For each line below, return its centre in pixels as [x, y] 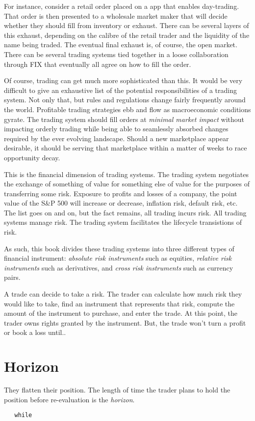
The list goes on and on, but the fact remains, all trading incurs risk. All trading [125, 212]
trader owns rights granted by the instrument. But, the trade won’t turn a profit [125, 322]
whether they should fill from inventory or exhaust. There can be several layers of [127, 25]
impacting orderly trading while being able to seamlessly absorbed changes [116, 129]
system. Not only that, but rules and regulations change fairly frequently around [125, 100]
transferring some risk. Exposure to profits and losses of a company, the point [121, 193]
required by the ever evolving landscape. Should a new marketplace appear [116, 138]
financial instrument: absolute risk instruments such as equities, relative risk [118, 258]
